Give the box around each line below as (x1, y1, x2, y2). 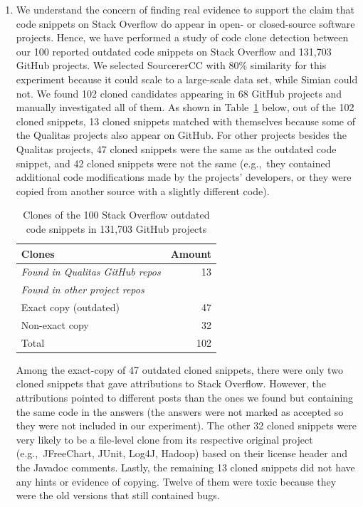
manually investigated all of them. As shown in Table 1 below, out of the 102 (16, 100, 354, 115)
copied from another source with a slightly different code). (16, 183, 270, 198)
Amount (170, 246, 212, 261)
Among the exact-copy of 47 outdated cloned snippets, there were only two (16, 362, 343, 377)
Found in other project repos (21, 282, 144, 297)
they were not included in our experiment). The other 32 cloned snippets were (16, 418, 357, 433)
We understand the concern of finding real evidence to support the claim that (16, 2, 354, 16)
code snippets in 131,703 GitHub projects (26, 221, 207, 236)
